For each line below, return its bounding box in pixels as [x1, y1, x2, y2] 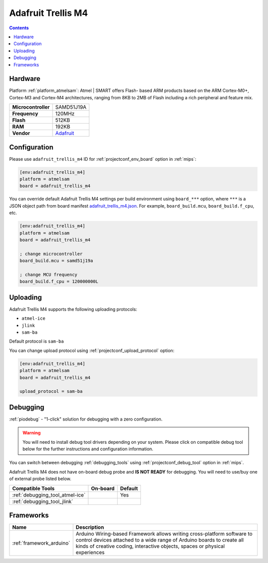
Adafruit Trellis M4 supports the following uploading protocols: [9, 306, 137, 312]
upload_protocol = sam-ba [19, 389, 83, 394]
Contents [9, 25, 29, 31]
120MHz [55, 110, 75, 117]
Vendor [12, 130, 30, 137]
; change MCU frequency [19, 272, 78, 278]
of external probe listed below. [9, 476, 71, 482]
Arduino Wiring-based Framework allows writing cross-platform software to [75, 530, 253, 537]
